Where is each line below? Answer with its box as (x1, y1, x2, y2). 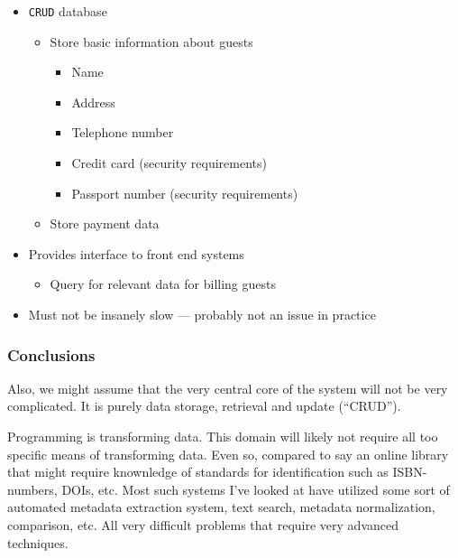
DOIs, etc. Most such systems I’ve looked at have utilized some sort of (61, 479, 450, 498)
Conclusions (7, 343, 96, 366)
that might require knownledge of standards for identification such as (7, 462, 389, 481)
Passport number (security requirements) (71, 183, 298, 202)
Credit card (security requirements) (71, 153, 267, 172)
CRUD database (28, 2, 107, 20)
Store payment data (50, 214, 160, 233)
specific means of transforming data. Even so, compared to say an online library (7, 444, 449, 463)
